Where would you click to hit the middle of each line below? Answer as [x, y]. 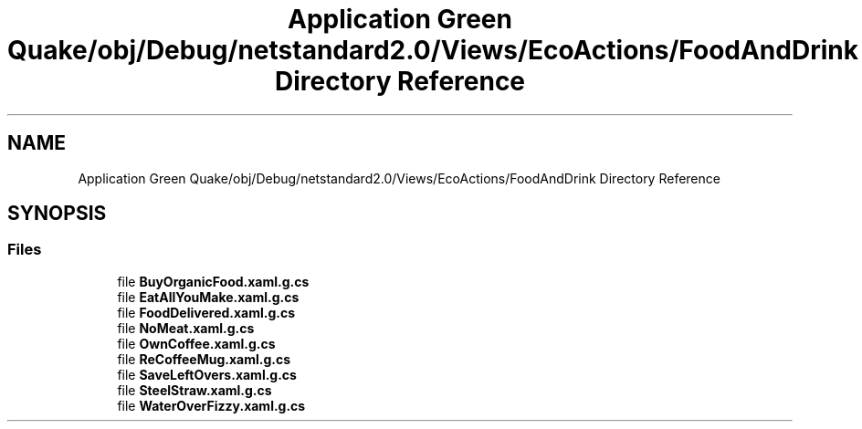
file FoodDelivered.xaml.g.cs [206, 312]
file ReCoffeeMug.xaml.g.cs [204, 359]
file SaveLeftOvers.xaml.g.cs [207, 374]
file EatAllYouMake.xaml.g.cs [208, 297]
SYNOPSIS [57, 214]
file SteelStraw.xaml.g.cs [194, 390]
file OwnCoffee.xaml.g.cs [196, 343]
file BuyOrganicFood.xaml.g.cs [213, 281]
